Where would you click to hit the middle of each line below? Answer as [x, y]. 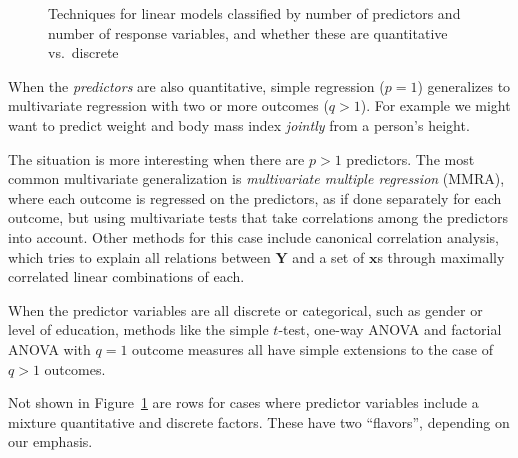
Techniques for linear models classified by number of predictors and [254, 13]
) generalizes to [464, 85]
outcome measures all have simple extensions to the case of [312, 348]
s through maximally [441, 256]
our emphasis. [50, 441]
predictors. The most [410, 158]
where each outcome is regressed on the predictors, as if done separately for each [255, 197]
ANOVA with [49, 348]
